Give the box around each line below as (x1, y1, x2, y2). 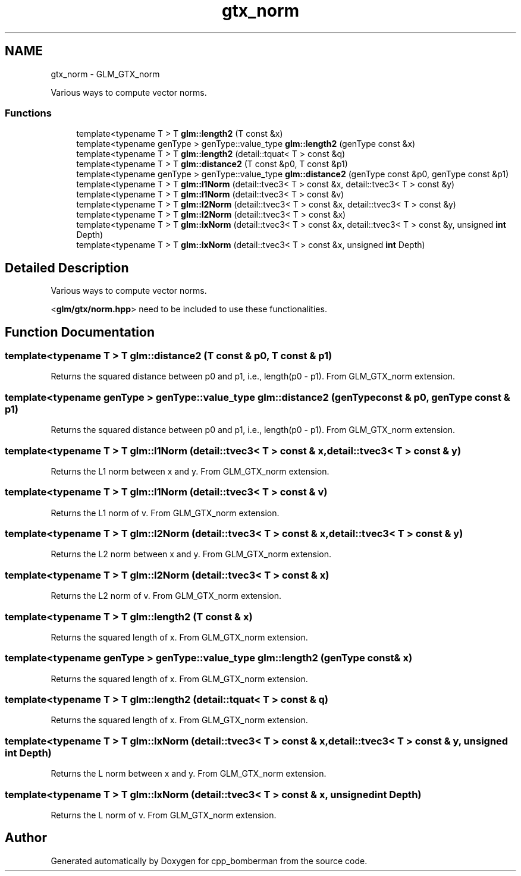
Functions (5, 106, 52, 119)
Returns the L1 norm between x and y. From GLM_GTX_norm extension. (51, 466, 329, 476)
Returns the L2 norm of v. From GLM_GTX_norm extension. (51, 591, 282, 601)
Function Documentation (5, 324, 155, 340)
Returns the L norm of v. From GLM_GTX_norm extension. (51, 809, 277, 820)
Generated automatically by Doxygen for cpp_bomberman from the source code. (51, 855, 368, 866)
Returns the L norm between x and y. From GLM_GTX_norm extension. (51, 768, 327, 779)
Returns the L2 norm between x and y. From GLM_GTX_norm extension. (51, 549, 331, 560)
